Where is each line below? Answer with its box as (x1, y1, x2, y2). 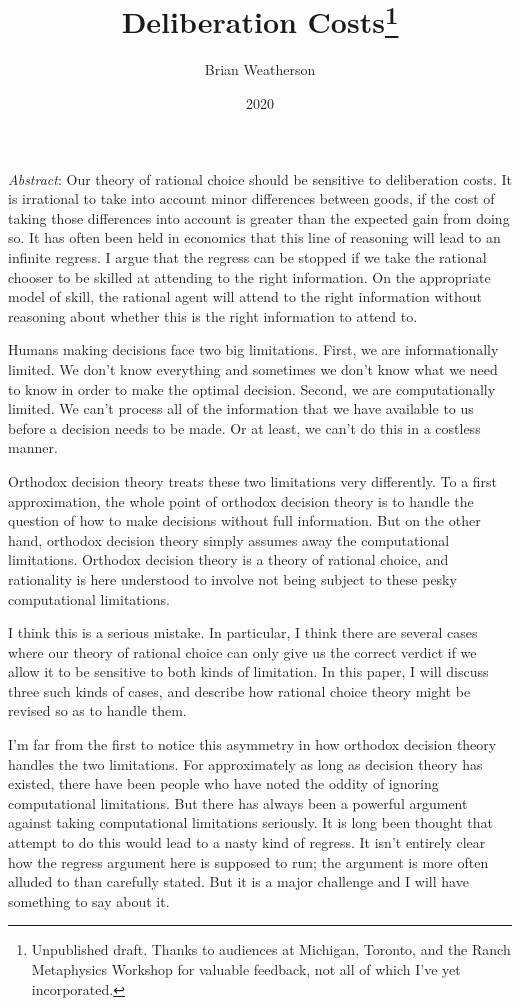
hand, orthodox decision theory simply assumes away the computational (8, 529, 450, 550)
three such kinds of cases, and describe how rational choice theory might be (8, 680, 471, 701)
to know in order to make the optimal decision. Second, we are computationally (8, 378, 496, 399)
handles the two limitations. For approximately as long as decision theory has (8, 753, 483, 774)
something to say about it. (8, 890, 170, 911)
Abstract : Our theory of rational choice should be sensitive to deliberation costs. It (8, 168, 512, 189)
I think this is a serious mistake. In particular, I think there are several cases (8, 622, 478, 643)
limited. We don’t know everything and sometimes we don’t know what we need (8, 358, 498, 379)
